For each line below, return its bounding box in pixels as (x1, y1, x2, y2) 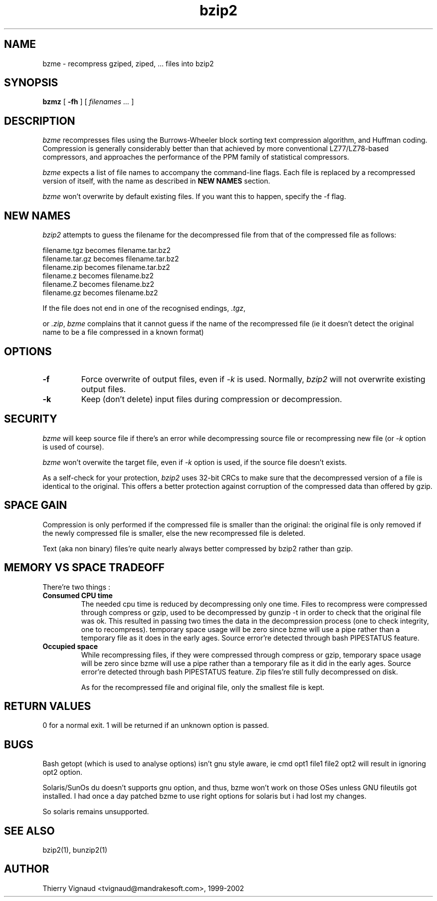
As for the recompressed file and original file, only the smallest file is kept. (81, 682, 325, 691)
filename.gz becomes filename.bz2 (42, 288, 158, 297)
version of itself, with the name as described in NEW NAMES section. (42, 177, 270, 186)
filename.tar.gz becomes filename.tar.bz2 (42, 254, 179, 263)
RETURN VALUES (4, 699, 91, 712)
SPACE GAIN (4, 499, 67, 512)
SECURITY (4, 413, 57, 426)
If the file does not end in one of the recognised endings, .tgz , (42, 304, 246, 313)
